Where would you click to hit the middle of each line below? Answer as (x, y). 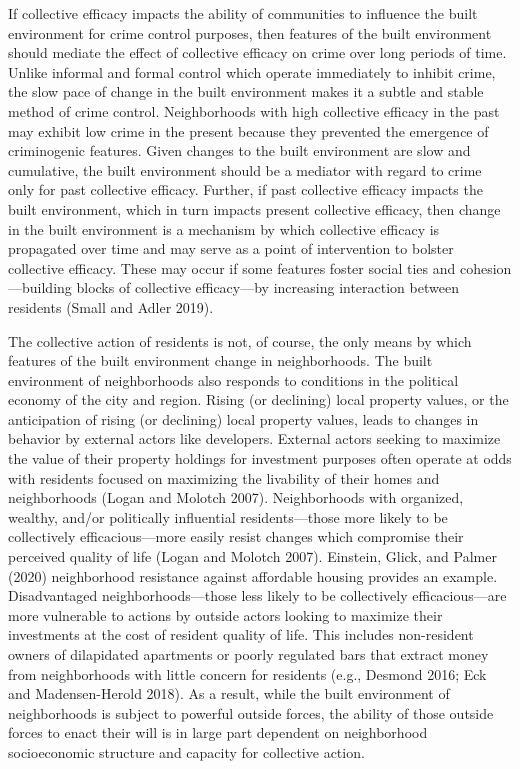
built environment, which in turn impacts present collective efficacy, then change (254, 208)
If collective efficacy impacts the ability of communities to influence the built (243, 13)
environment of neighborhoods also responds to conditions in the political (233, 379)
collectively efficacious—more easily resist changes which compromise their (236, 536)
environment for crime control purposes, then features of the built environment (250, 32)
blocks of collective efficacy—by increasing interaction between (267, 287)
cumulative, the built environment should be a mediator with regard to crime (245, 169)
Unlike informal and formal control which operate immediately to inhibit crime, (252, 71)
